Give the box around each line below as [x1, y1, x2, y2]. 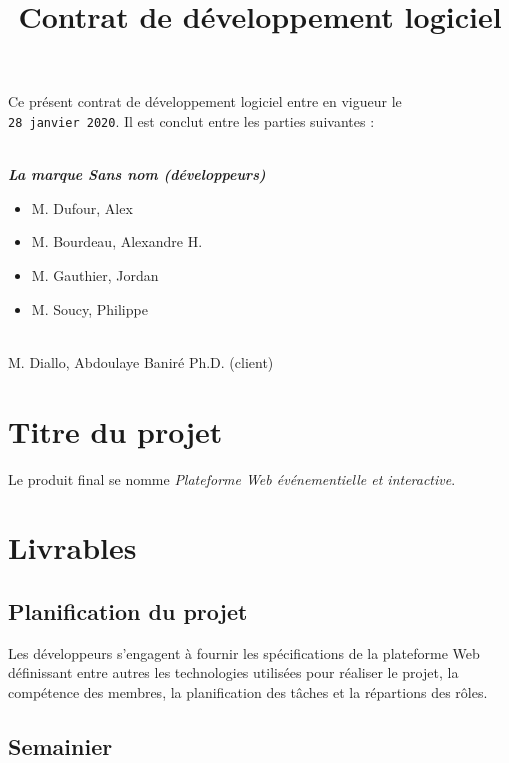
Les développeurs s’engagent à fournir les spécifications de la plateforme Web [8, 642, 480, 663]
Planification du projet [8, 595, 248, 626]
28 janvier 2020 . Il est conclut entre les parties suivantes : [8, 110, 375, 131]
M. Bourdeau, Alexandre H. [31, 231, 203, 252]
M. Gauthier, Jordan [31, 265, 159, 285]
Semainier [8, 730, 113, 761]
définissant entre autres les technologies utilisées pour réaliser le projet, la [8, 662, 459, 683]
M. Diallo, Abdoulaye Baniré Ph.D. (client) [8, 351, 274, 372]
